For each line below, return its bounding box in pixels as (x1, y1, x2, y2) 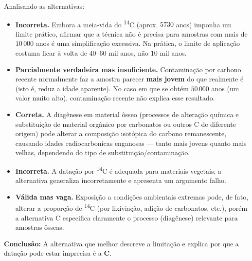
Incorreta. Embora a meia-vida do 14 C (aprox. (15, 18, 158, 29)
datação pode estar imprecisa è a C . (4, 248, 112, 258)
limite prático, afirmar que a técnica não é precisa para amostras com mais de (15, 28, 248, 39)
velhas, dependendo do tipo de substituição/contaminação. (15, 147, 190, 158)
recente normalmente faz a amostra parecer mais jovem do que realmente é (15, 74, 244, 84)
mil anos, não (108, 48, 148, 58)
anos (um (211, 83, 239, 93)
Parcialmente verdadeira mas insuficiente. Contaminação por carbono (15, 64, 241, 74)
